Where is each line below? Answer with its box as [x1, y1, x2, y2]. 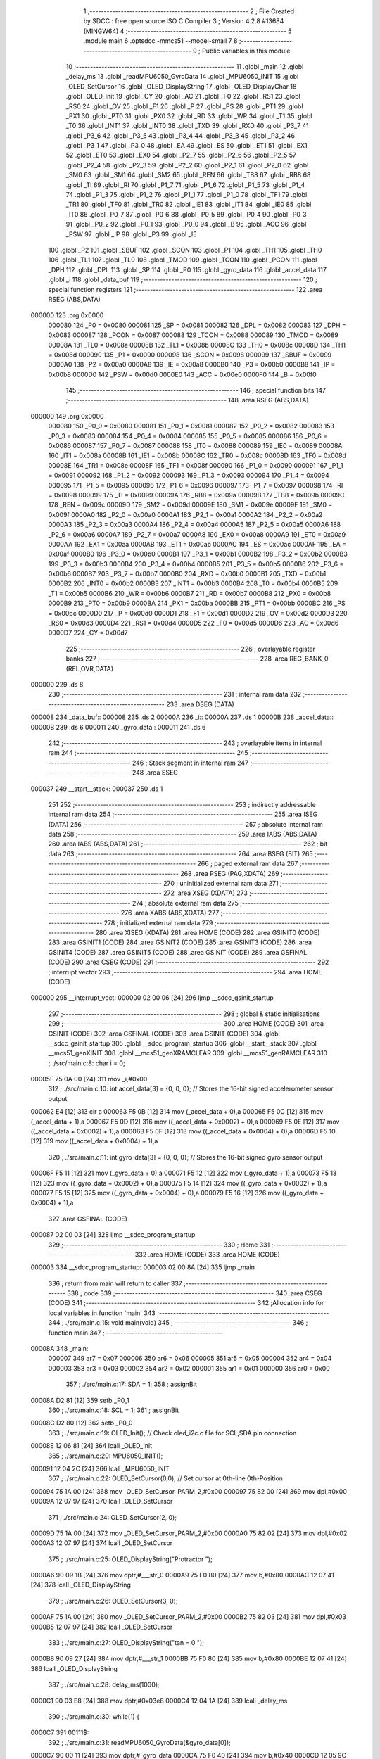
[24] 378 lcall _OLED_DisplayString [30, 1580, 132, 1589]
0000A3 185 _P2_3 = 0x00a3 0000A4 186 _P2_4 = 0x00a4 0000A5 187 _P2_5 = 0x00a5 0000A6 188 [48, 521, 341, 529]
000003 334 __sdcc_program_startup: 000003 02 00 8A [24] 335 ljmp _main [30, 1263, 255, 1271]
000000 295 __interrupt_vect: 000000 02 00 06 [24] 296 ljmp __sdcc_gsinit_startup [30, 993, 274, 1002]
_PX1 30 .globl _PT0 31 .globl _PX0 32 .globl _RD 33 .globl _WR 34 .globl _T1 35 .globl [65, 111, 312, 120]
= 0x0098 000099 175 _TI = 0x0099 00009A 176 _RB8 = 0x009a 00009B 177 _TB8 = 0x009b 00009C [48, 490, 345, 499]
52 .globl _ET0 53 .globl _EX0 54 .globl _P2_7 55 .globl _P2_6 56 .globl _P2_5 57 [65, 151, 297, 160]
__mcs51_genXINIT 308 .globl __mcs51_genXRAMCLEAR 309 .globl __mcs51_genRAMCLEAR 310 [48, 1049, 327, 1058]
